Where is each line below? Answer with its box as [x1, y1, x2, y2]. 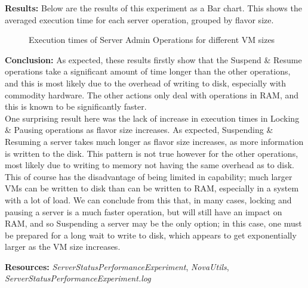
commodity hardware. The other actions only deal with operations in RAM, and [5, 88, 299, 101]
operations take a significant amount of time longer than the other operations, [5, 65, 291, 78]
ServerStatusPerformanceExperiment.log [5, 272, 151, 284]
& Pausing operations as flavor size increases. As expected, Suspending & [5, 123, 273, 136]
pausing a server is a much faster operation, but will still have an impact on [5, 205, 282, 218]
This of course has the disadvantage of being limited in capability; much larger [5, 170, 292, 182]
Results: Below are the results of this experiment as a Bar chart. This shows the [5, 2, 302, 14]
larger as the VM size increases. [5, 240, 121, 253]
